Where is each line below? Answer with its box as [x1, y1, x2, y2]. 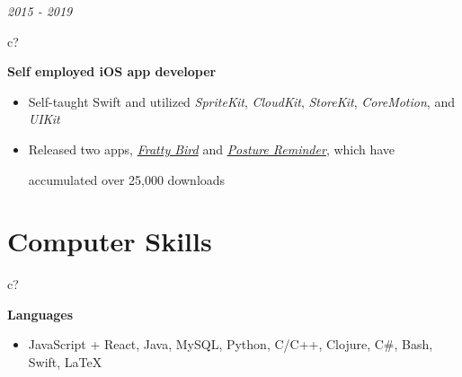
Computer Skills [7, 223, 212, 259]
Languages [7, 304, 74, 323]
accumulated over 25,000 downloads [28, 170, 226, 188]
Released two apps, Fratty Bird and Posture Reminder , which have [28, 139, 395, 158]
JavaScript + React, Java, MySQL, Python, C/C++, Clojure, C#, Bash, [28, 335, 433, 354]
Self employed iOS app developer [7, 62, 217, 81]
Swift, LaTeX [28, 353, 102, 372]
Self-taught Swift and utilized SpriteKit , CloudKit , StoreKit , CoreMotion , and [28, 92, 455, 110]
